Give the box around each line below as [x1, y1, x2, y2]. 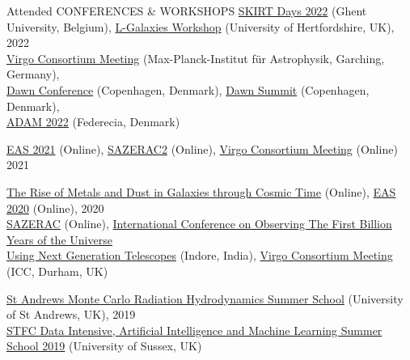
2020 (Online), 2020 [6, 199, 104, 216]
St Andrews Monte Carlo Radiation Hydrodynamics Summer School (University [6, 290, 404, 307]
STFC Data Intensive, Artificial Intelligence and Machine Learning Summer [6, 321, 383, 338]
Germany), [6, 66, 60, 83]
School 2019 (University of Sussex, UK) [6, 337, 202, 354]
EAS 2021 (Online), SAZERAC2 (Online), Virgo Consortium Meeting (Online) [6, 140, 398, 157]
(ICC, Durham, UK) [6, 262, 108, 279]
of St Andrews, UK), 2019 [6, 306, 136, 323]
